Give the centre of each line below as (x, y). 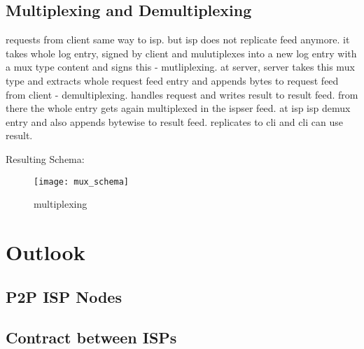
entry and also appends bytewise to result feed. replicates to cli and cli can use (174, 121)
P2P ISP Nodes (64, 296)
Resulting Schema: (45, 158)
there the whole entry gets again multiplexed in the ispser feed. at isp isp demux (178, 108)
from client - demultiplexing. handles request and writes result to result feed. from (182, 94)
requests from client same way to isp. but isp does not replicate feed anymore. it (178, 40)
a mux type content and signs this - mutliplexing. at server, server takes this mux (180, 67)
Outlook (45, 251)
